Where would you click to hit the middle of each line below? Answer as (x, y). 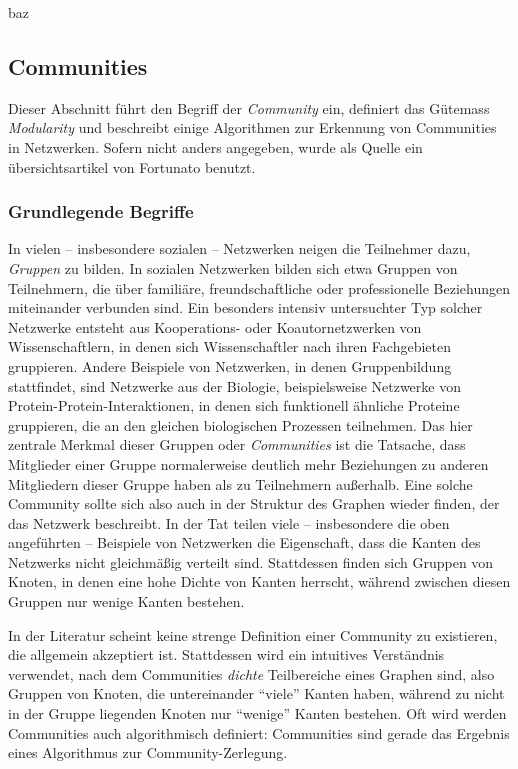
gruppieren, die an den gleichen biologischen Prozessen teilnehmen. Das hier (240, 424)
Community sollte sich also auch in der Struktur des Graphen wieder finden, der (254, 503)
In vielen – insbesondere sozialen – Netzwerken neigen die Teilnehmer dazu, (239, 248)
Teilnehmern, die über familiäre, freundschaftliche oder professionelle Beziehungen (259, 287)
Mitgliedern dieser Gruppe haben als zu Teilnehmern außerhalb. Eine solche (240, 483)
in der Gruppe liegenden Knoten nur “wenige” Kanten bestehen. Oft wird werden (257, 713)
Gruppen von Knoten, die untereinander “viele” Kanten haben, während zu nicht (256, 693)
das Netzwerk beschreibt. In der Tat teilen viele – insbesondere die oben (229, 522)
